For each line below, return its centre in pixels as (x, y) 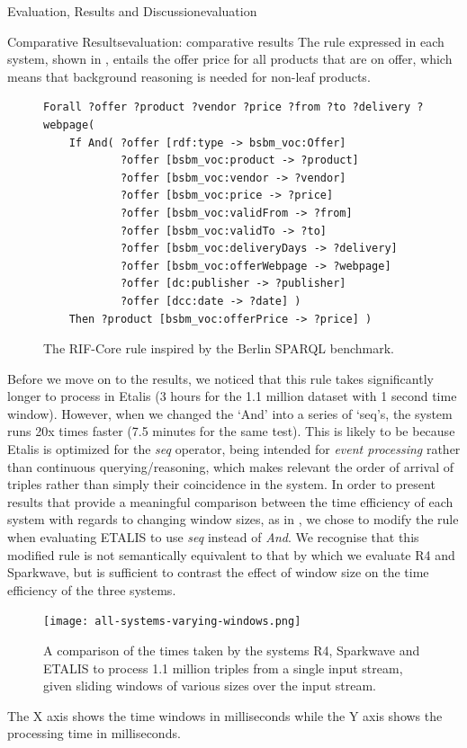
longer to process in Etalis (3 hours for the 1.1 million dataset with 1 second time (232, 396)
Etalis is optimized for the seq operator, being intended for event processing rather (234, 449)
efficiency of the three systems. (92, 589)
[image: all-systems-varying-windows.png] (172, 622)
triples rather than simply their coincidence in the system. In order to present (221, 484)
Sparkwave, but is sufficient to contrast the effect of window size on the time (218, 572)
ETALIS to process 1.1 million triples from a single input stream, (223, 668)
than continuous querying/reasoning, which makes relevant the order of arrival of (230, 466)
